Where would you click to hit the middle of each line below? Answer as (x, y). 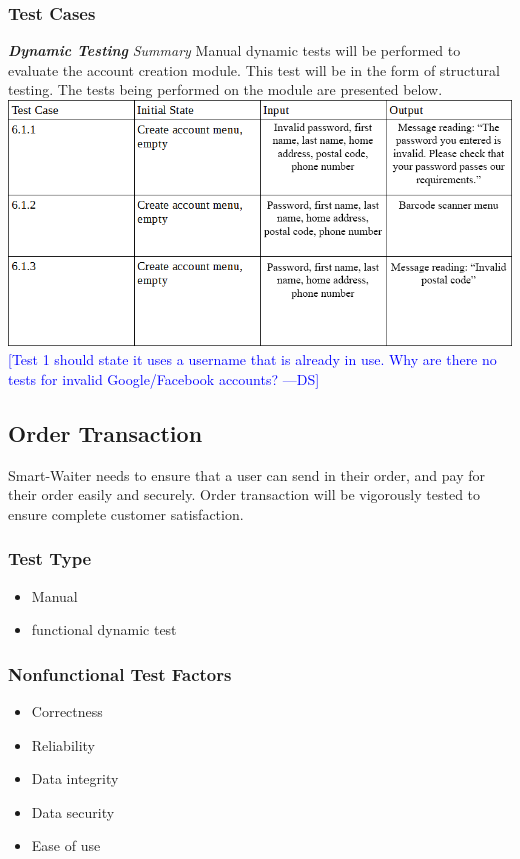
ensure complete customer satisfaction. (126, 513)
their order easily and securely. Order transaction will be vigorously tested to (244, 494)
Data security (73, 811)
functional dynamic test (104, 629)
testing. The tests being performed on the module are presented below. (225, 89)
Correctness (67, 711)
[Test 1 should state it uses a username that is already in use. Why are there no (252, 359)
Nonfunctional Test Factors (120, 673)
